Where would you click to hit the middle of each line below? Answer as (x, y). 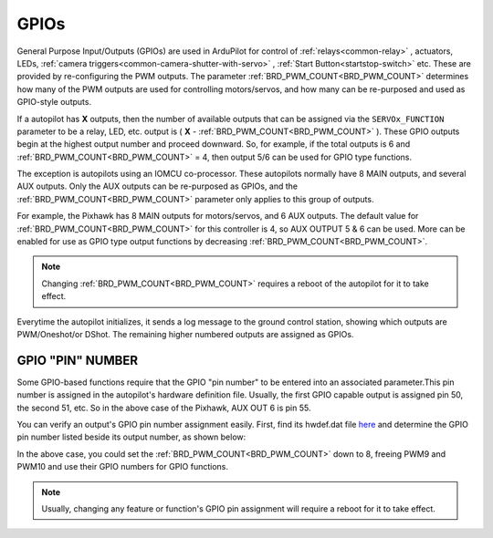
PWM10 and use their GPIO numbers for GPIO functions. (122, 467)
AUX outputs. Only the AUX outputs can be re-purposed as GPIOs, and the (157, 186)
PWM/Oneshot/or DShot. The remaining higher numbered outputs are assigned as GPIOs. (185, 334)
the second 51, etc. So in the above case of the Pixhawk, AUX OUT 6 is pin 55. (164, 408)
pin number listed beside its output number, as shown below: (131, 437)
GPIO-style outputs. (54, 102)
